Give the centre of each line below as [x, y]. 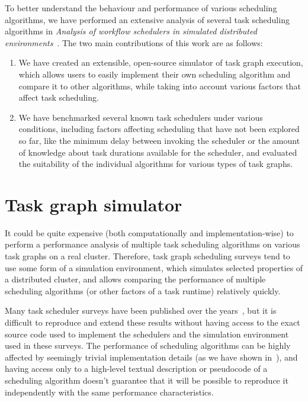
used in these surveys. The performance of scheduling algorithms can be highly [148, 345]
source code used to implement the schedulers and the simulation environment [147, 334]
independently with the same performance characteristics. [109, 392]
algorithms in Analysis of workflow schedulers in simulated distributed [131, 31]
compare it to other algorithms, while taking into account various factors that [160, 86]
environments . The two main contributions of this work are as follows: [134, 42]
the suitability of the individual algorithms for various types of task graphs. [156, 164]
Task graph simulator [94, 204]
